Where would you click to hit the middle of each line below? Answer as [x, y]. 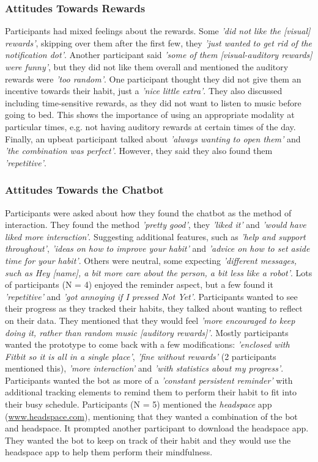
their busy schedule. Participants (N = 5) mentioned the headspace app [139, 404]
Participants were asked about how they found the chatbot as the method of [148, 212]
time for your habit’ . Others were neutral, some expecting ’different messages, [151, 260]
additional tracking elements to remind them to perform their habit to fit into [151, 392]
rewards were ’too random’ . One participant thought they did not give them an [153, 79]
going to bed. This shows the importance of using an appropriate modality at [150, 115]
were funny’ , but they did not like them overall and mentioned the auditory [147, 67]
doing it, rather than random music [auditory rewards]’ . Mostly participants [147, 332]
